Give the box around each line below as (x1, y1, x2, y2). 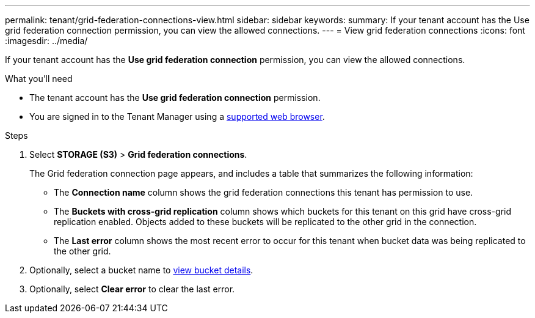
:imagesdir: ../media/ (5, 35, 88, 46)
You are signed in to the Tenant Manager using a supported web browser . (29, 111, 325, 122)
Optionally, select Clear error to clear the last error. (29, 284, 235, 294)
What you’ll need (5, 73, 73, 84)
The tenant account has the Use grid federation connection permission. (29, 92, 321, 103)
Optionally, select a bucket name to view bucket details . (29, 265, 253, 275)
